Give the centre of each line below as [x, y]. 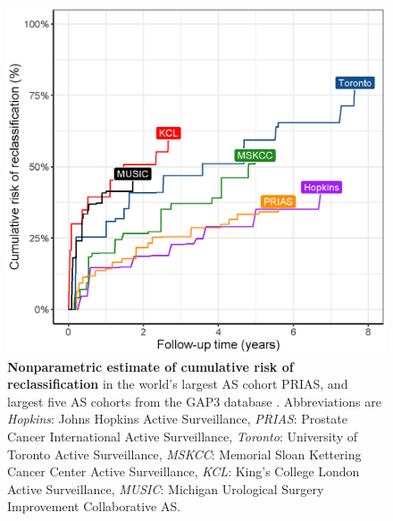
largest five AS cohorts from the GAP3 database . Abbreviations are [194, 401]
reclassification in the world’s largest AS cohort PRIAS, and [178, 384]
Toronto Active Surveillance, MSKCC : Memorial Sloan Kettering [184, 454]
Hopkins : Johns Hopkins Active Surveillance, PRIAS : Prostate [177, 419]
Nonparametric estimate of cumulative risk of [151, 366]
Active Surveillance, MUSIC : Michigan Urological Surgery [166, 488]
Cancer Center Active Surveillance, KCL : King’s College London [184, 471]
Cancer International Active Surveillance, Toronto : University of [183, 436]
